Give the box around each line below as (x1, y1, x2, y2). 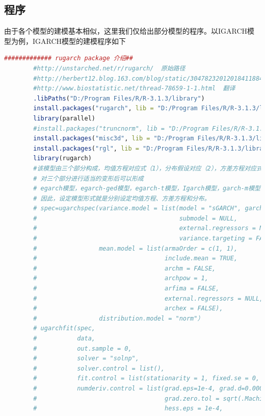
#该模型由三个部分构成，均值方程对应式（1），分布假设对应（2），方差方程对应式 (33, 164, 262, 172)
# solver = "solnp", (33, 355, 139, 362)
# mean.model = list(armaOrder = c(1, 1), (33, 244, 238, 252)
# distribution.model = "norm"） (33, 314, 204, 322)
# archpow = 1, (33, 275, 208, 282)
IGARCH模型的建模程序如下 (32, 35, 126, 46)
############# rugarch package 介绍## (4, 55, 133, 62)
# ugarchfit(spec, (33, 325, 95, 332)
